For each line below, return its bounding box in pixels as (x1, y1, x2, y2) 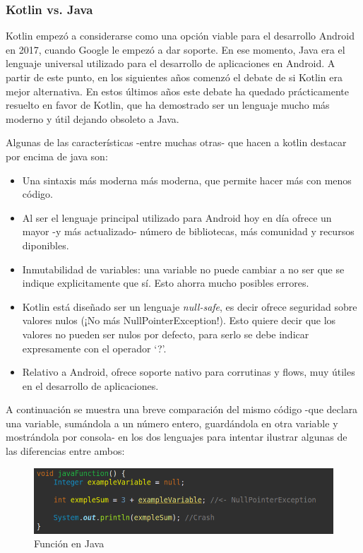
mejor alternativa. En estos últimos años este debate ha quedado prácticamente (6, 83, 349, 98)
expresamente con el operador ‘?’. (22, 340, 167, 355)
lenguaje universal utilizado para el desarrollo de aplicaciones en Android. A (6, 56, 335, 71)
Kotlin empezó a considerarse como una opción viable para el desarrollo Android (6, 28, 355, 43)
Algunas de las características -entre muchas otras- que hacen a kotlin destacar (6, 135, 347, 150)
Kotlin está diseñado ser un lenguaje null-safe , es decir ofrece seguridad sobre (22, 299, 357, 314)
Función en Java (34, 536, 105, 551)
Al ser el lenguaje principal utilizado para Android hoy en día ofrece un (22, 210, 332, 225)
